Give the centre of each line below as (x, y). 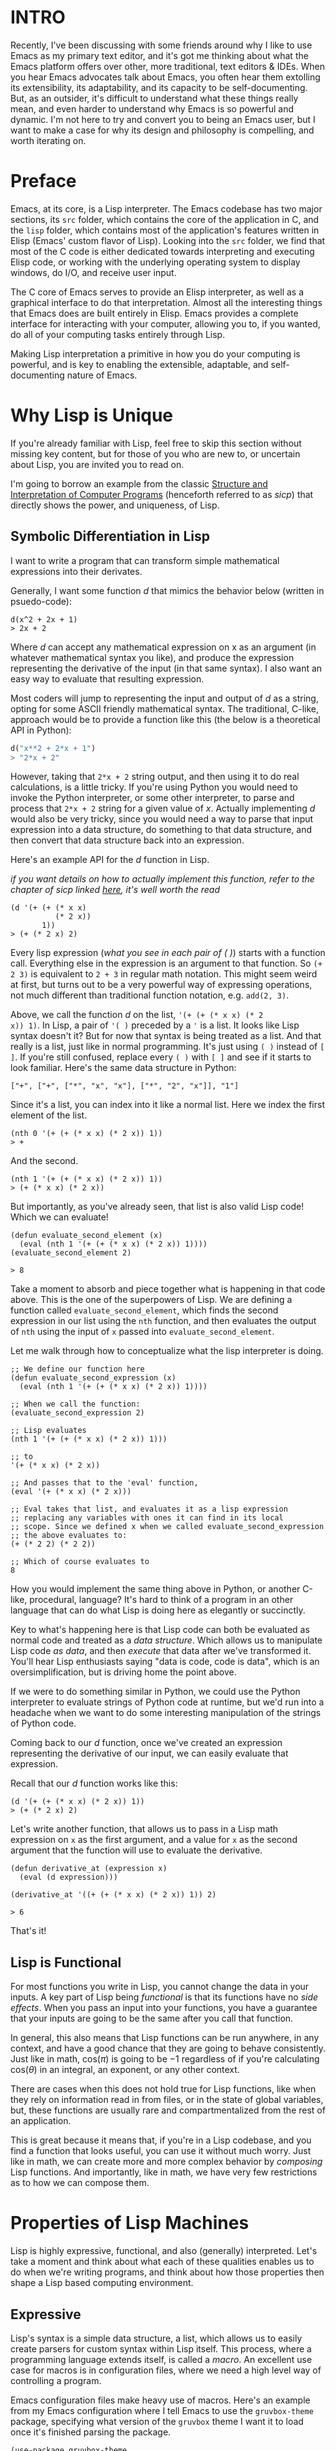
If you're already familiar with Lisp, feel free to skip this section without (156, 443)
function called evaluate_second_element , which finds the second (144, 1310)
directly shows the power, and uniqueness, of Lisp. (115, 505)
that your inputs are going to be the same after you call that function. (152, 2018)
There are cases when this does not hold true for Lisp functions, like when (163, 2089)
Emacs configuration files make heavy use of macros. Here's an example (160, 2400)
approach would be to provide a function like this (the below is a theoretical (165, 719)
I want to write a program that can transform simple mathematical (145, 560)
